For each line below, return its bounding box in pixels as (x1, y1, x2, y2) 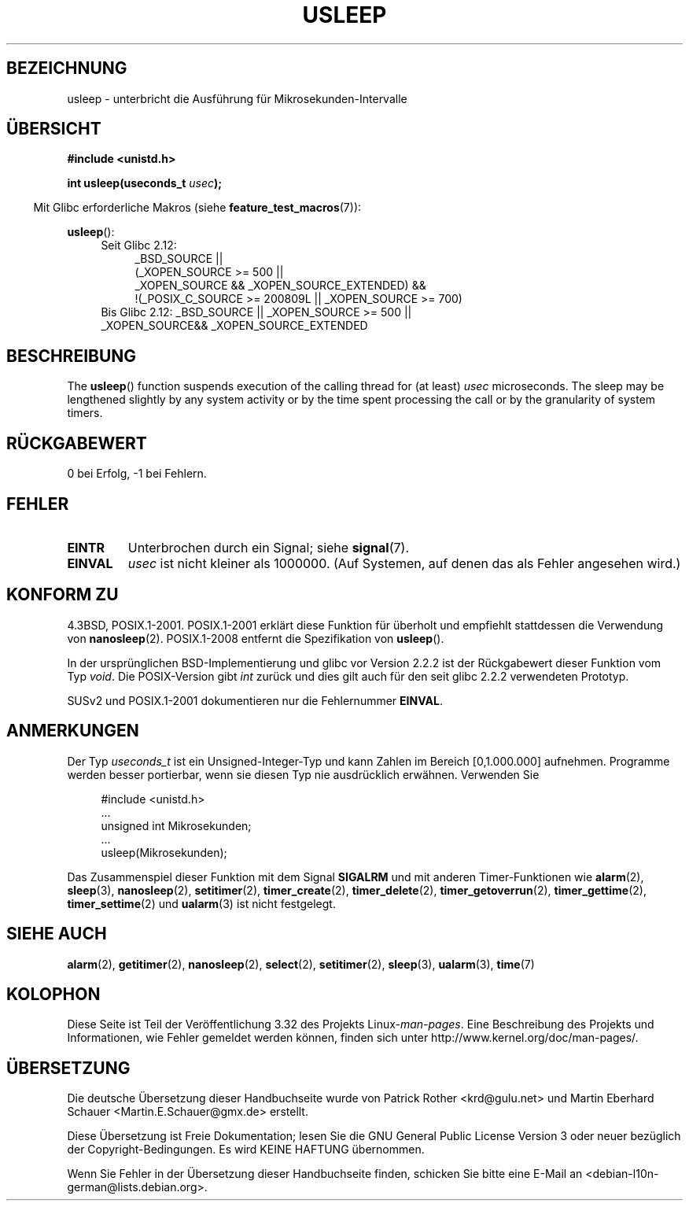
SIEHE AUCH (6, 924, 107, 944)
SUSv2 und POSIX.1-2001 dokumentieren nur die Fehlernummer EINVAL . (67, 693, 443, 707)
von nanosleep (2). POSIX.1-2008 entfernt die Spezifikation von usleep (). (67, 631, 444, 645)
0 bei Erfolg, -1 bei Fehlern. (67, 467, 207, 481)
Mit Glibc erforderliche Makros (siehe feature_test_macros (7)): (33, 201, 362, 215)
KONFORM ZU (6, 585, 119, 605)
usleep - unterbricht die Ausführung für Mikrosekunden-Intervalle (67, 91, 407, 105)
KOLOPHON (6, 984, 101, 1004)
